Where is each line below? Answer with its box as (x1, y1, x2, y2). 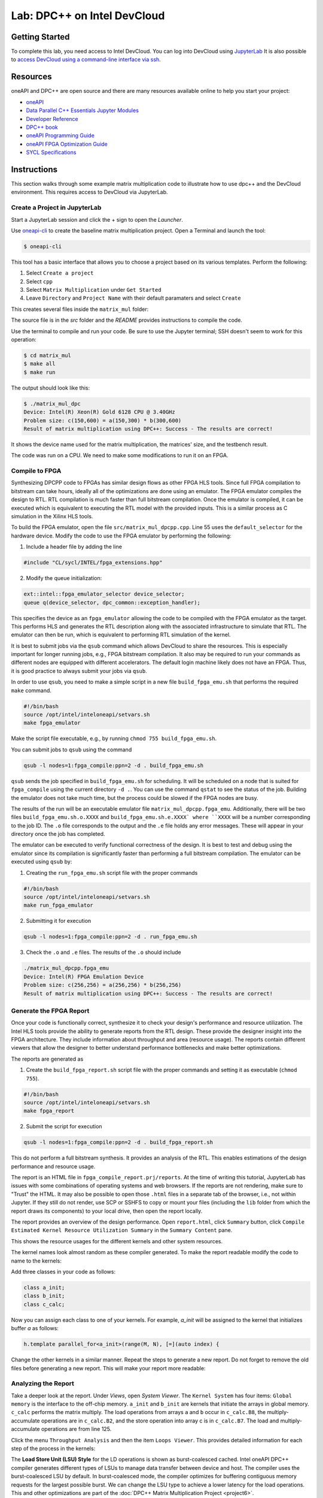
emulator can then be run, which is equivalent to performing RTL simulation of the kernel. (11, 631, 231, 638)
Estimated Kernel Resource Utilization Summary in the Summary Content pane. (11, 1227, 233, 1234)
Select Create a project (26, 270, 94, 277)
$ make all (23, 360, 56, 367)
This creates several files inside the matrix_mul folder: (11, 306, 149, 313)
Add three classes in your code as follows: (11, 1268, 116, 1275)
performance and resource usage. (11, 1162, 96, 1170)
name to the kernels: (11, 1257, 62, 1264)
